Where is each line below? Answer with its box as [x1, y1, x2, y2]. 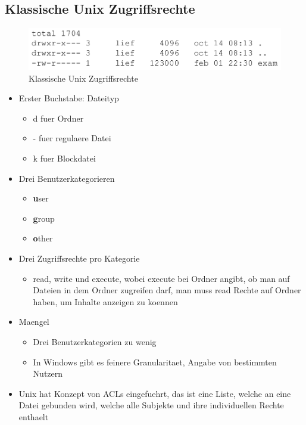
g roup [33, 212, 55, 224]
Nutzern [33, 367, 63, 380]
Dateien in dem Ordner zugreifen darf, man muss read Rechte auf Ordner [33, 284, 301, 296]
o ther [33, 232, 53, 244]
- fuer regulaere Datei [33, 132, 111, 144]
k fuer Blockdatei [33, 152, 96, 165]
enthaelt [18, 410, 49, 423]
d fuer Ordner [33, 111, 84, 124]
